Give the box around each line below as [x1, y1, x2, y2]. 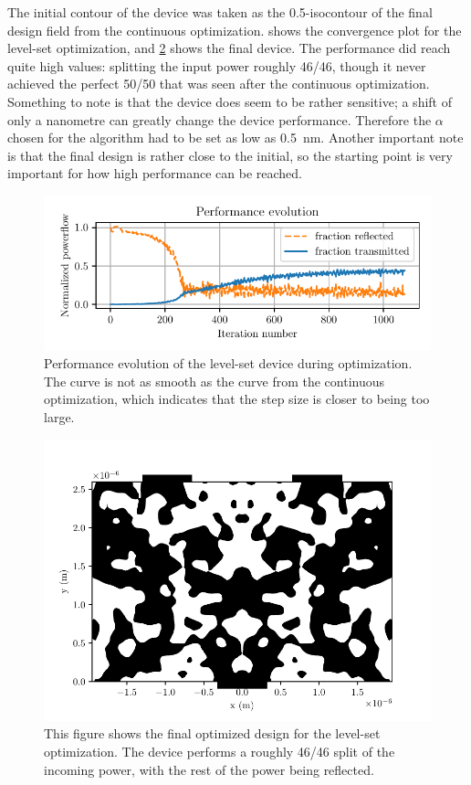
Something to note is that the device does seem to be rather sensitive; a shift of [7, 91, 452, 111]
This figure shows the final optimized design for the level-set [44, 724, 381, 743]
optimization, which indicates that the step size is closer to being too [44, 389, 430, 408]
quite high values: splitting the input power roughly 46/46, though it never [7, 56, 426, 75]
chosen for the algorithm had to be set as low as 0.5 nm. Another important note [7, 128, 464, 147]
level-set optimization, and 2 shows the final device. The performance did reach [7, 38, 451, 58]
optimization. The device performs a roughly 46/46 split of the [44, 742, 395, 761]
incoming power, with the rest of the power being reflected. [44, 759, 374, 779]
